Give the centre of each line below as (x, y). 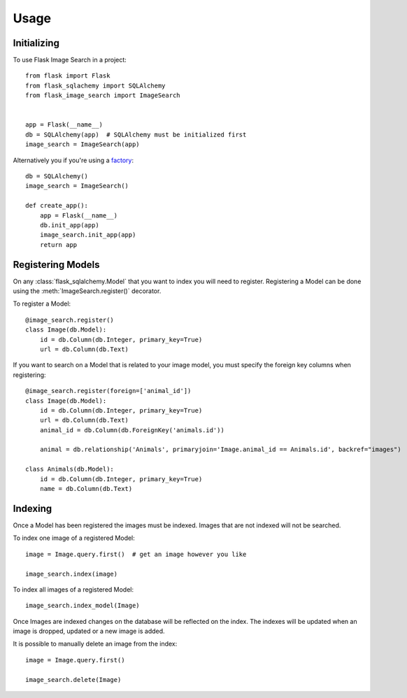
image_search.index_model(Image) (83, 606)
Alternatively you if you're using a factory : (73, 160)
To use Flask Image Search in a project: (70, 60)
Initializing (36, 43)
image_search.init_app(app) (88, 235)
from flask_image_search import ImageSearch (103, 95)
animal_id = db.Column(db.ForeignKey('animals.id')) (132, 430)
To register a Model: (42, 304)
